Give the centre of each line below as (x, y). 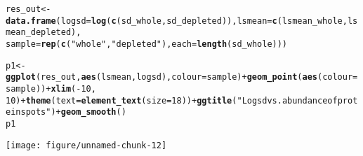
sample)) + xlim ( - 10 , (51, 88)
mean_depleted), (44, 33)
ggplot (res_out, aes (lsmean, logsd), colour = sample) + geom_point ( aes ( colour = (182, 77)
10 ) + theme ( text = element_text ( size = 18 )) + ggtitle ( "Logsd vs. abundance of (172, 100)
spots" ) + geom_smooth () (73, 112)
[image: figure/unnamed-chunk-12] (86, 145)
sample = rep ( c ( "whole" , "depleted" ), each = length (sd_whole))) (147, 44)
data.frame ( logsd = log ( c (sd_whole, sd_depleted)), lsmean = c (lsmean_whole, (177, 21)
